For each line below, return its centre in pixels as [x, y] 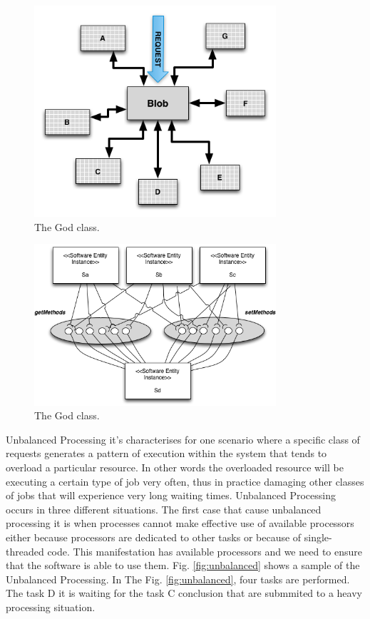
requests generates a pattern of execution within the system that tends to [166, 453]
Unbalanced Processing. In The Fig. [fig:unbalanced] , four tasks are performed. [178, 579]
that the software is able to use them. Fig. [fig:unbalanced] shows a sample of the [183, 565]
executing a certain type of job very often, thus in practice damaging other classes [185, 481]
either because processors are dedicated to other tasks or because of [154, 537]
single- [318, 537]
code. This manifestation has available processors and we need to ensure [205, 551]
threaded [25, 551]
